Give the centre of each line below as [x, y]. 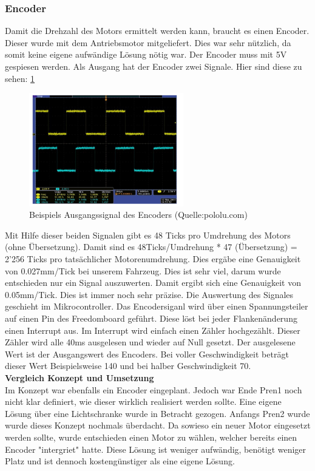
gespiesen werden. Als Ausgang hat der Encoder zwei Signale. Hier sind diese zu [154, 66]
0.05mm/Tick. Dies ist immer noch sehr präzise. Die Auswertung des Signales [149, 294]
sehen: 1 [20, 78]
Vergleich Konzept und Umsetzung [80, 378]
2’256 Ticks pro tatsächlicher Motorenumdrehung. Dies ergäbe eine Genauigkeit [153, 259]
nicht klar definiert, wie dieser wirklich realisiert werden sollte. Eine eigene [143, 402]
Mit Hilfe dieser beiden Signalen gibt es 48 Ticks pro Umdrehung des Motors [148, 235]
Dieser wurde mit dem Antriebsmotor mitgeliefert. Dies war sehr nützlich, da [148, 42]
